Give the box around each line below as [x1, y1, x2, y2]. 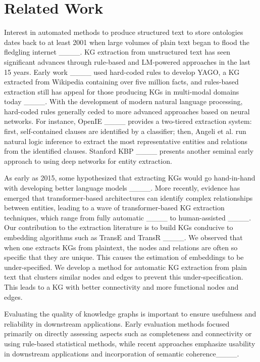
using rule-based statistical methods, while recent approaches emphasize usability [4, 338, 255, 348]
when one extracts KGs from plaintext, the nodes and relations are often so [4, 242, 238, 252]
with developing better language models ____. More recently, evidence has [4, 183, 240, 193]
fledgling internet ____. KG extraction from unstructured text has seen [4, 47, 231, 57]
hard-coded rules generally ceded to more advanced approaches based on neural [4, 106, 250, 116]
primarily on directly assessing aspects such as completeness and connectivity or [4, 328, 252, 339]
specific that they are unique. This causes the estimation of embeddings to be [4, 252, 244, 262]
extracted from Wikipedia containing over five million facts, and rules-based [4, 76, 239, 87]
